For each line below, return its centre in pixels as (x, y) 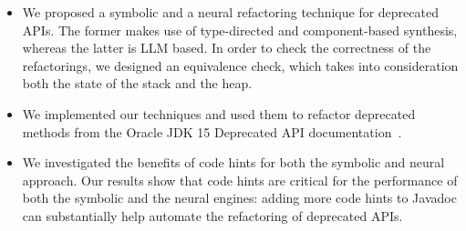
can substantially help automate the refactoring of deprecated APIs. (212, 215)
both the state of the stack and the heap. (137, 83)
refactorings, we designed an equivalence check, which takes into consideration (240, 65)
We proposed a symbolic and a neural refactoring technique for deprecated (230, 12)
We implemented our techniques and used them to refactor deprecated (219, 113)
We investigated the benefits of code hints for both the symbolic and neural (233, 162)
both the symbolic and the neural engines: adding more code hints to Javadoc (239, 198)
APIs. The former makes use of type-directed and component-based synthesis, (240, 30)
